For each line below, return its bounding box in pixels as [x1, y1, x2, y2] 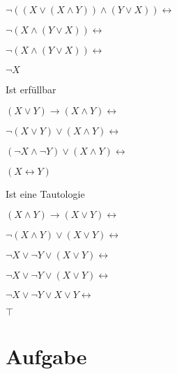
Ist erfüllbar [6, 82, 56, 96]
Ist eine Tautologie [6, 186, 85, 201]
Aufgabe [6, 342, 87, 371]
